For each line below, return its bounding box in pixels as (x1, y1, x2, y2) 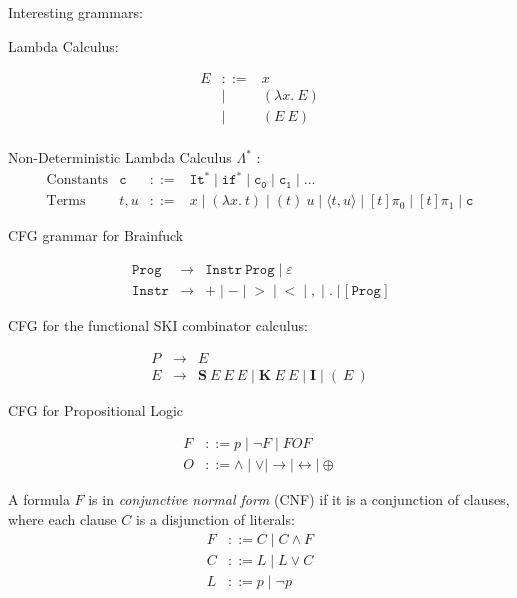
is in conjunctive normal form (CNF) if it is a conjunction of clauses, (88, 489, 510, 510)
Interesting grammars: (8, 2, 143, 22)
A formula (8, 489, 70, 510)
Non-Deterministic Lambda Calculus (8, 147, 232, 168)
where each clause (8, 509, 117, 530)
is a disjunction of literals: (135, 509, 295, 530)
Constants (46, 173, 109, 188)
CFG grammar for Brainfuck (8, 225, 184, 246)
